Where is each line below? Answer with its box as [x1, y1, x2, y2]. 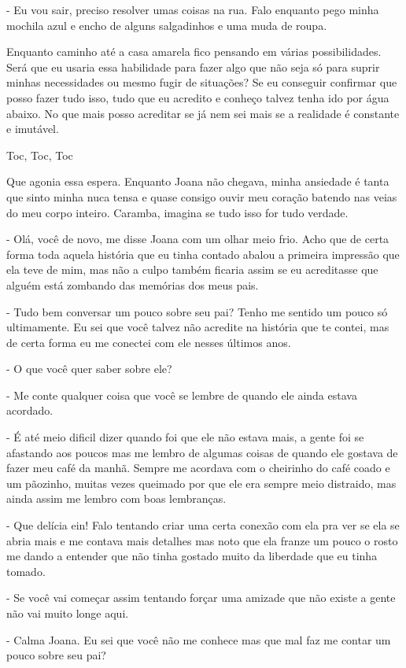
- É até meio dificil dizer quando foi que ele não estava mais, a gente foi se [6, 429, 364, 445]
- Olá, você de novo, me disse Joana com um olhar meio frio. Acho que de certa [6, 231, 389, 247]
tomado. [6, 563, 46, 579]
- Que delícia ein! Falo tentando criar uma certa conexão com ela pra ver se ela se [6, 517, 400, 533]
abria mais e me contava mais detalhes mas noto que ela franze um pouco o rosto [6, 532, 398, 548]
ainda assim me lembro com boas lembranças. [6, 490, 227, 507]
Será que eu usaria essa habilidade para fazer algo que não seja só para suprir [6, 58, 380, 75]
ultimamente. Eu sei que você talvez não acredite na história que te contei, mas [6, 319, 389, 335]
